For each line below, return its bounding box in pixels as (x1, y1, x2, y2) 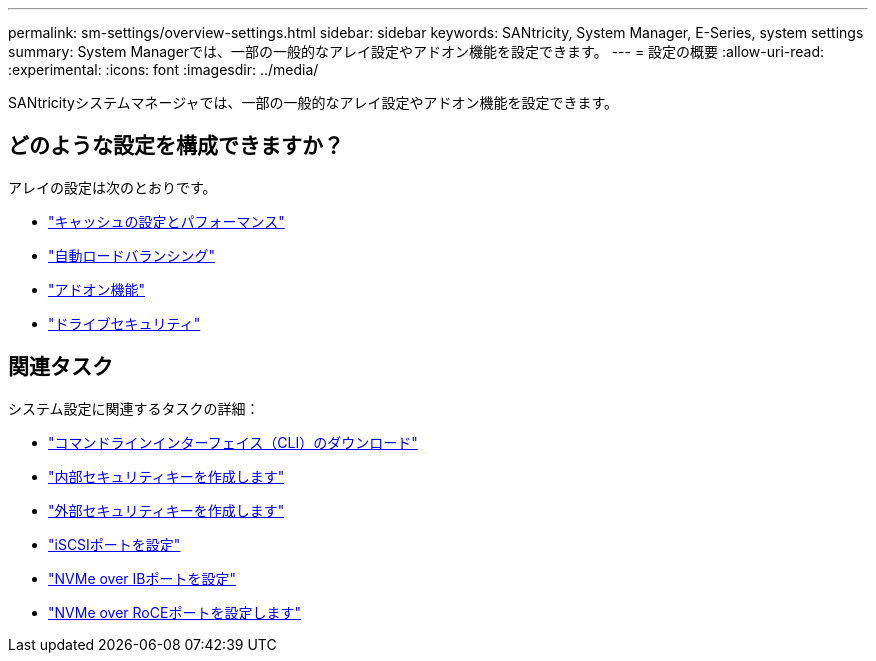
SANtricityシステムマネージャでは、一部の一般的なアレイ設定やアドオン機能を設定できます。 (8, 94, 619, 111)
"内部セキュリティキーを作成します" (48, 467, 285, 485)
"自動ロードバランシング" (48, 246, 216, 264)
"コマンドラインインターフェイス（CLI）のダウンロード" (48, 433, 418, 451)
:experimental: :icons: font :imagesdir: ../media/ (8, 61, 319, 78)
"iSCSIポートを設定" (48, 535, 181, 553)
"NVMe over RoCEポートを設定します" (48, 603, 301, 621)
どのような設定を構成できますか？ (8, 133, 344, 159)
